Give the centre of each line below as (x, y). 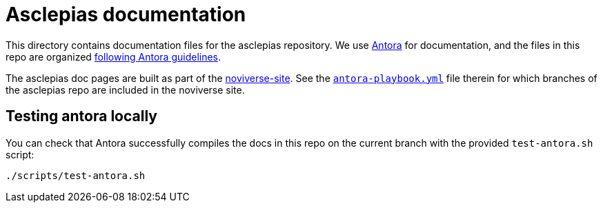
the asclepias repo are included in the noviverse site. (125, 90)
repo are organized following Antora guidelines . (113, 56)
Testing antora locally (81, 116)
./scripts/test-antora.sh (76, 175)
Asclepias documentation (126, 14)
